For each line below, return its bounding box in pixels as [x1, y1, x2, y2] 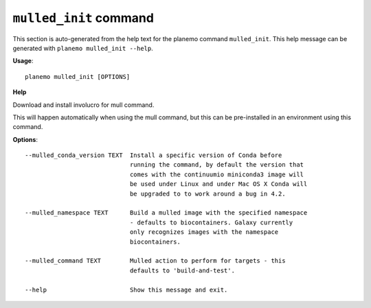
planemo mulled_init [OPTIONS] [25, 73, 131, 80]
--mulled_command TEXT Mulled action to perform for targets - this [25, 257, 286, 265]
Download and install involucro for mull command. [12, 100, 155, 109]
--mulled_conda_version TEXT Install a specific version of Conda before [25, 152, 282, 159]
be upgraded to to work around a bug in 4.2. [129, 189, 286, 198]
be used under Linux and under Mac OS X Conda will [129, 180, 308, 188]
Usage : [12, 57, 34, 65]
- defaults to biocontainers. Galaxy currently [129, 218, 293, 226]
